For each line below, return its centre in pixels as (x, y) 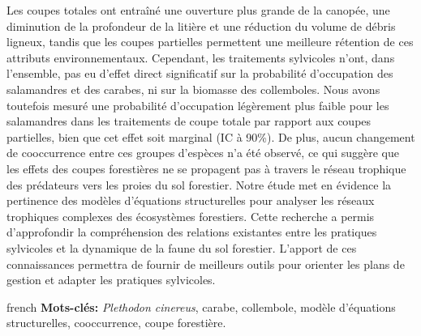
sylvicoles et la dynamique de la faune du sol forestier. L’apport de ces (182, 247)
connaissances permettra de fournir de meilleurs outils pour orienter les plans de (206, 264)
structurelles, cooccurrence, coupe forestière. (116, 323)
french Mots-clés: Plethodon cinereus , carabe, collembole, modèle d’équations (201, 306)
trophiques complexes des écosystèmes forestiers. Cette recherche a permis (191, 216)
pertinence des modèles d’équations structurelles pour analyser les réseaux (191, 200)
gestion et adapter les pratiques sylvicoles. (111, 280)
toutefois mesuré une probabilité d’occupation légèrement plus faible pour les (198, 105)
